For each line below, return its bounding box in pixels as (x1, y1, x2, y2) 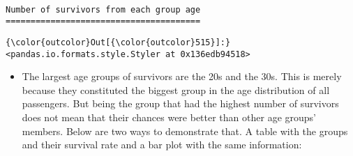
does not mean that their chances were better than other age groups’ (22, 110, 316, 125)
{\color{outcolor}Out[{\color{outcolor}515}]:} (6, 37, 231, 47)
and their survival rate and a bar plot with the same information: (22, 137, 302, 152)
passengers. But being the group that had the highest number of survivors (22, 96, 339, 111)
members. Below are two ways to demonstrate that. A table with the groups (22, 123, 348, 138)
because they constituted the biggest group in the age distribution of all (22, 82, 330, 97)
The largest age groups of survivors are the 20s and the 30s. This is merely (22, 69, 342, 84)
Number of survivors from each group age (6, 4, 201, 15)
